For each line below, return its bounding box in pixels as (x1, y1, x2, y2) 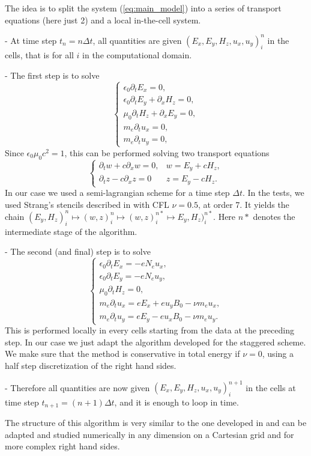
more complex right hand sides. (5, 440, 120, 452)
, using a (262, 347, 294, 360)
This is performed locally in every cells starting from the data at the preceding (5, 324, 294, 336)
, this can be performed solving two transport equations (64, 146, 270, 159)
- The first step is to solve (5, 69, 100, 82)
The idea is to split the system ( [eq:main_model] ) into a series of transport (5, 2, 282, 14)
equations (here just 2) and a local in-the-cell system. (5, 13, 201, 26)
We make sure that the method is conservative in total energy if (5, 347, 240, 360)
